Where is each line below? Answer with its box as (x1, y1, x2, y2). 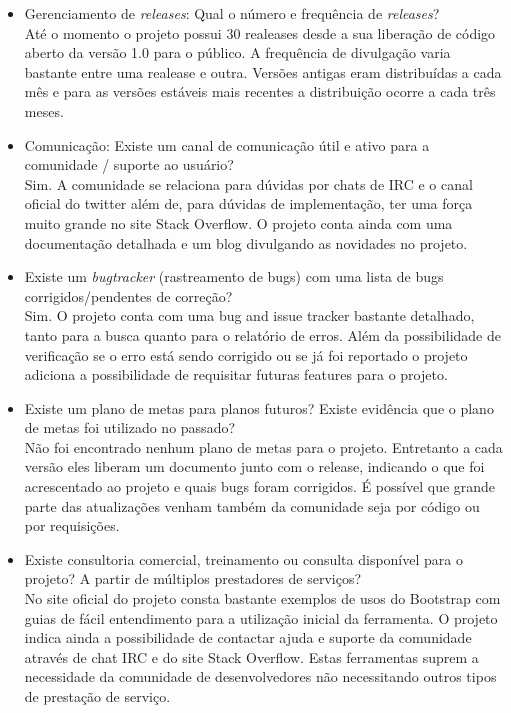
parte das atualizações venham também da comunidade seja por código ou (24, 495, 480, 516)
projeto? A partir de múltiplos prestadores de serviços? (24, 568, 362, 589)
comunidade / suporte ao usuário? (24, 154, 234, 175)
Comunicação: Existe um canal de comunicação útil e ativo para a (24, 134, 430, 155)
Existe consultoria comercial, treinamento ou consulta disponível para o (24, 548, 463, 569)
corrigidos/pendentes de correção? (24, 285, 233, 306)
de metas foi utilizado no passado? (24, 417, 236, 438)
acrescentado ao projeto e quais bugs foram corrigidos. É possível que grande (24, 476, 496, 497)
